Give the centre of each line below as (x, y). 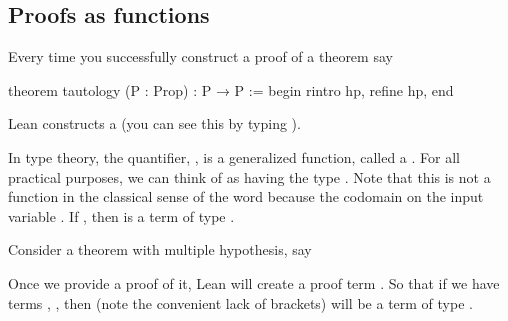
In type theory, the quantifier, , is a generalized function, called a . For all (234, 156)
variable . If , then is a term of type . (121, 215)
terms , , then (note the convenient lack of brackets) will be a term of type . (240, 302)
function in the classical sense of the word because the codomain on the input (246, 196)
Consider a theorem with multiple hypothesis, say (160, 249)
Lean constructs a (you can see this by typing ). (154, 123)
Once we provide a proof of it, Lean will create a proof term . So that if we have (254, 282)
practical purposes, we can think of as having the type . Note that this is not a (249, 176)
